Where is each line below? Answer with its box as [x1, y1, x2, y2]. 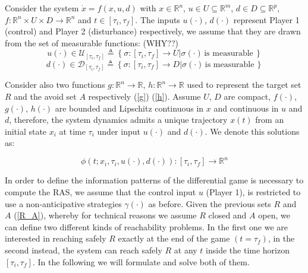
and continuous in [213, 101, 279, 114]
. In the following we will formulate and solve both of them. [32, 255, 250, 268]
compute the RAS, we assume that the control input [5, 186, 196, 198]
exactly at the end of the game [118, 232, 230, 245]
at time [59, 125, 86, 137]
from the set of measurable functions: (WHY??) [5, 36, 178, 49]
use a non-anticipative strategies [5, 197, 122, 209]
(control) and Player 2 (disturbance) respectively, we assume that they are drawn [5, 25, 301, 37]
